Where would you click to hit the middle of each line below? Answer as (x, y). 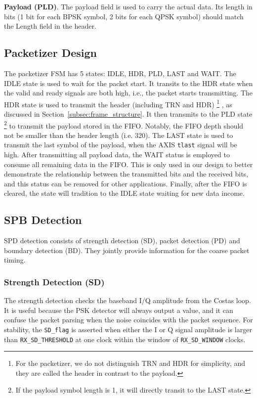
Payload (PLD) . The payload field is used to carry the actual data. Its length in (128, 6)
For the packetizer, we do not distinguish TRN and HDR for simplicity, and (130, 363)
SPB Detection (43, 220)
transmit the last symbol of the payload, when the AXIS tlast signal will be (121, 145)
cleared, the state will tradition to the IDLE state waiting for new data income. (124, 193)
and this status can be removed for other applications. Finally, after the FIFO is (126, 183)
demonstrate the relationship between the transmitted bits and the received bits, (126, 174)
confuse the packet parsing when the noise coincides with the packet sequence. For (128, 320)
